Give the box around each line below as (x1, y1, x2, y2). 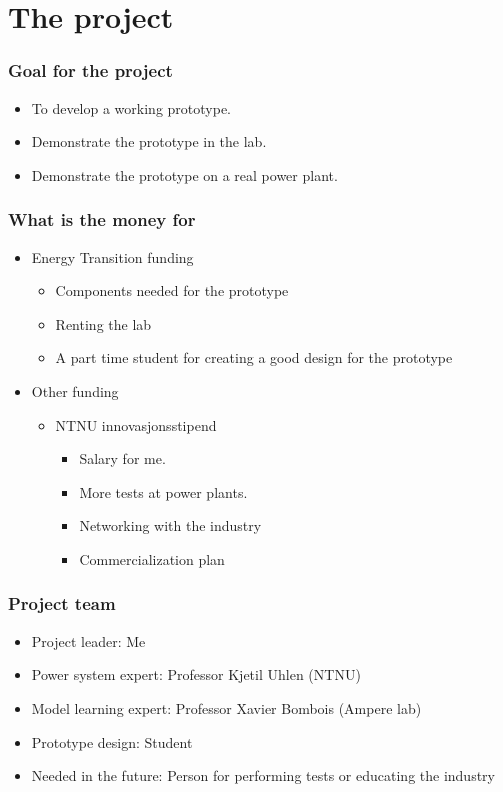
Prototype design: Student (31, 731, 193, 752)
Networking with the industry (79, 515, 262, 536)
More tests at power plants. (79, 481, 248, 502)
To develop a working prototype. (31, 97, 232, 118)
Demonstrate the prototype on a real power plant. (31, 164, 338, 185)
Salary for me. (79, 448, 166, 469)
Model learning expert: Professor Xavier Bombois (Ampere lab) (31, 697, 422, 718)
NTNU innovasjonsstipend (55, 414, 217, 435)
